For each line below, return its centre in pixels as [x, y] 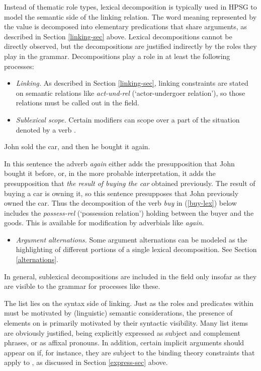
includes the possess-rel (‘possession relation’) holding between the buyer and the [129, 212]
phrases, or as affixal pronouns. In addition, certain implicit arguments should [124, 343]
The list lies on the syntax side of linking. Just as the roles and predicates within [129, 303]
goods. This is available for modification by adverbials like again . [104, 223]
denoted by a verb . [46, 129]
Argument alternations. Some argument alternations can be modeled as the [132, 239]
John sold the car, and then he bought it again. [77, 146]
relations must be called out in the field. [77, 103]
